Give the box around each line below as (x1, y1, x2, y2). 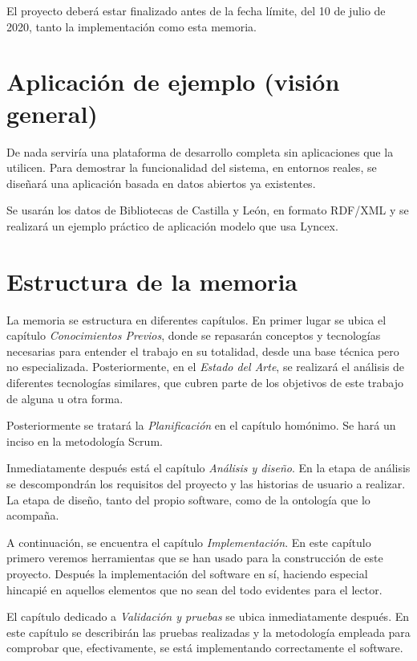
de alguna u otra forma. (6, 390, 123, 406)
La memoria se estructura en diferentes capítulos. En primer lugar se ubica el (6, 311, 387, 328)
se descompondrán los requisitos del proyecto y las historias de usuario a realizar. (6, 475, 406, 492)
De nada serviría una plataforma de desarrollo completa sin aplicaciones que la (6, 143, 394, 160)
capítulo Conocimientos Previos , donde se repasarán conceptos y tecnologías (6, 327, 381, 344)
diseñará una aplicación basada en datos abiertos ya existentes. (6, 174, 316, 191)
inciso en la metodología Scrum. (6, 432, 163, 449)
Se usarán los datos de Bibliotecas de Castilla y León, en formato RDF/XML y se (6, 202, 409, 218)
